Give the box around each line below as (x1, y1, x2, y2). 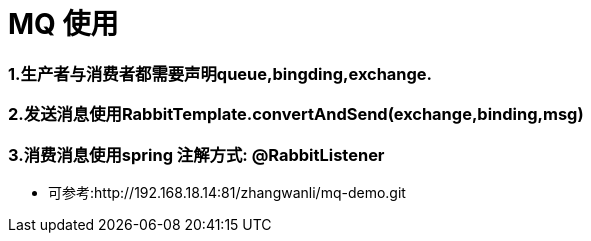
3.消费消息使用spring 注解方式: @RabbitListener (8, 144, 385, 165)
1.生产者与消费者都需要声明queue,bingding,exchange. (8, 63, 433, 84)
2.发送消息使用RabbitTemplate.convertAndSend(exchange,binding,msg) (8, 104, 584, 125)
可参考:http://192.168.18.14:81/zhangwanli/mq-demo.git (48, 183, 406, 201)
